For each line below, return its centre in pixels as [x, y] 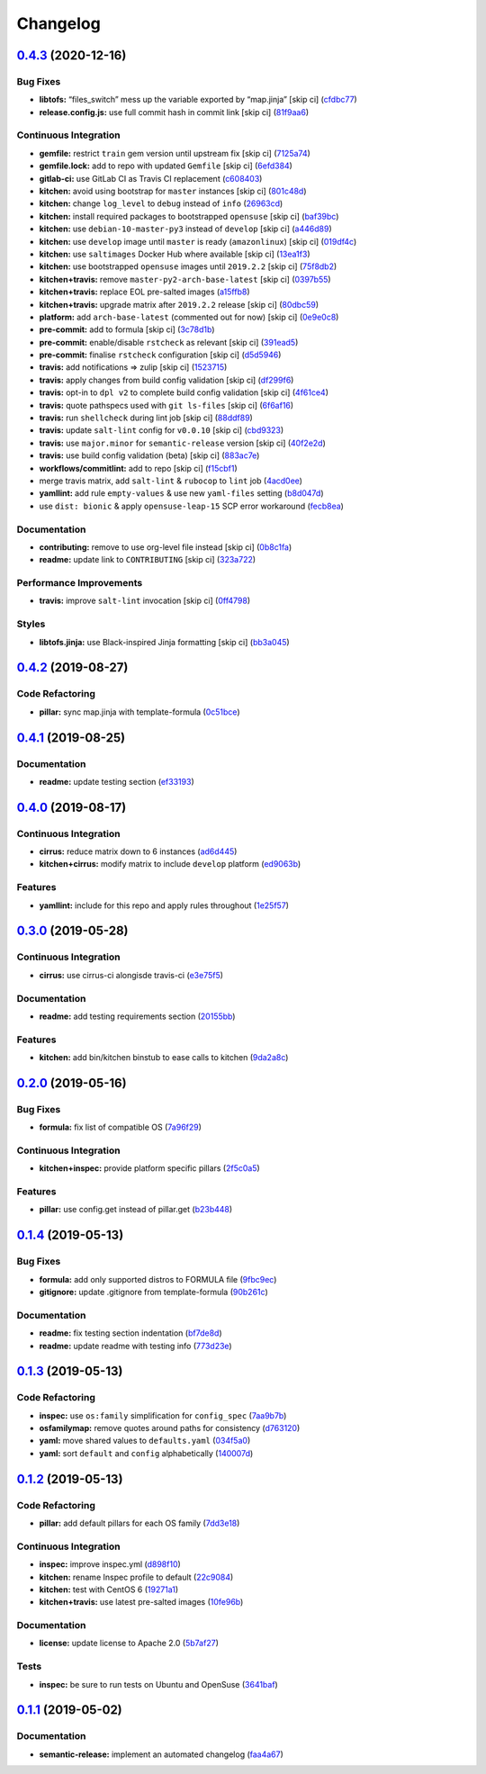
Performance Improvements [80, 583]
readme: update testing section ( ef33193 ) [117, 781]
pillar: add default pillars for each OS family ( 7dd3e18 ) [139, 1523]
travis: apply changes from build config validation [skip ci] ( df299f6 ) [166, 380]
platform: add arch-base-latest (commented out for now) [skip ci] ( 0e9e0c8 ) [189, 317]
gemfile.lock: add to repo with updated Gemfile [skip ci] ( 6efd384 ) [166, 166]
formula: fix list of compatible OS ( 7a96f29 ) [121, 1127]
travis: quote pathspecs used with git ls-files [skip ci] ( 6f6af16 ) [166, 405]
